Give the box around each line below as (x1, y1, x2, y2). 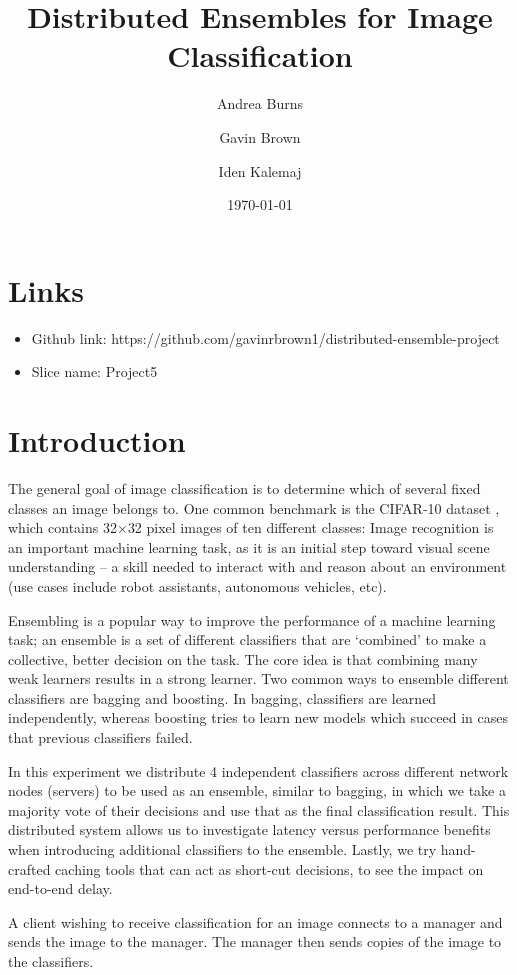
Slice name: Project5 (31, 361, 158, 382)
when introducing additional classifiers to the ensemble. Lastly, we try (8, 839, 437, 860)
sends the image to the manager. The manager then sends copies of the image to (8, 931, 502, 952)
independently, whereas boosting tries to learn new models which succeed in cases (8, 707, 508, 728)
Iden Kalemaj (218, 160, 302, 181)
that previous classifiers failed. (8, 727, 193, 748)
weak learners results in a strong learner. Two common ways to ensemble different (8, 668, 509, 689)
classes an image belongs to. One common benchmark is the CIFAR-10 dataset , (8, 497, 500, 518)
